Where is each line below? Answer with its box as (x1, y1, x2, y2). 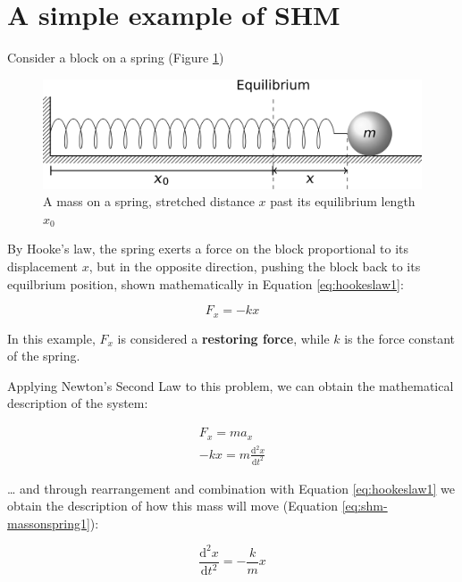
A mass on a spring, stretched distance (43, 192, 255, 211)
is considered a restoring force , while (117, 328, 330, 347)
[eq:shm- (341, 496, 388, 515)
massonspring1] (7, 513, 90, 532)
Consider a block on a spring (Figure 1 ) (7, 48, 224, 67)
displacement (7, 257, 79, 276)
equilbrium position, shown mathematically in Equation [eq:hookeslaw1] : (7, 274, 404, 293)
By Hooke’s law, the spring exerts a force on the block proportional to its (7, 239, 409, 258)
